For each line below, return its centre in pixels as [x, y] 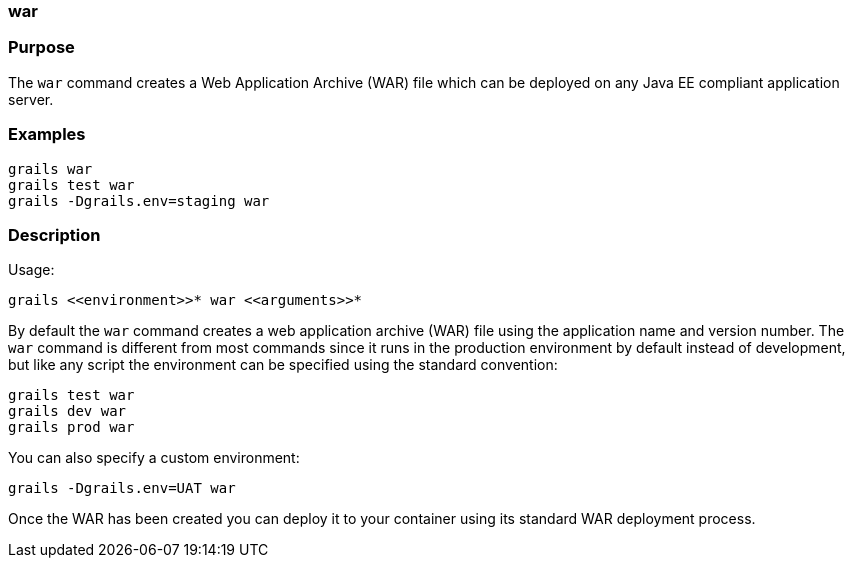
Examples [47, 134]
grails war [50, 168]
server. [31, 99]
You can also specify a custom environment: [154, 458]
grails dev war [67, 411]
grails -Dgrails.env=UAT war [122, 488]
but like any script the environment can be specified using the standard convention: [283, 365]
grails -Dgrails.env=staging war [139, 200]
